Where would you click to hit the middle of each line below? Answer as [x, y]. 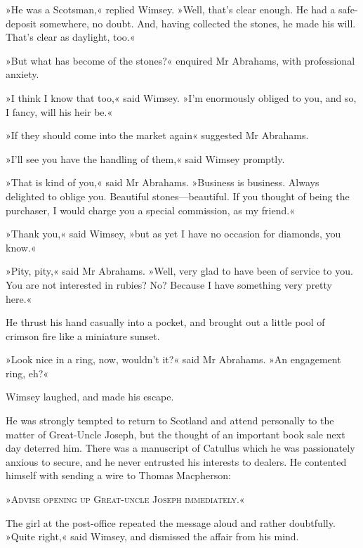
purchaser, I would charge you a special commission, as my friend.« [150, 210]
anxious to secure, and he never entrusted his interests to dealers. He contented [176, 461]
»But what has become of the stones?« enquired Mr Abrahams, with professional [180, 60]
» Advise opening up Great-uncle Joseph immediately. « [125, 499]
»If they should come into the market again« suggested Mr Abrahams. [157, 135]
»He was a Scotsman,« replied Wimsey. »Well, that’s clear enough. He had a [171, 9]
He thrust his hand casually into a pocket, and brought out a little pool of [165, 322]
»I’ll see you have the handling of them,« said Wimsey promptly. [145, 158]
